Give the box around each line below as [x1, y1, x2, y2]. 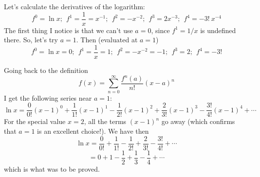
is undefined [200, 25, 236, 35]
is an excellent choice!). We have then [37, 126, 149, 136]
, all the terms [84, 116, 127, 126]
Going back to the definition [4, 65, 88, 75]
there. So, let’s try [4, 35, 58, 45]
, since [151, 25, 170, 35]
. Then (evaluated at [76, 35, 138, 45]
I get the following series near [4, 92, 92, 103]
